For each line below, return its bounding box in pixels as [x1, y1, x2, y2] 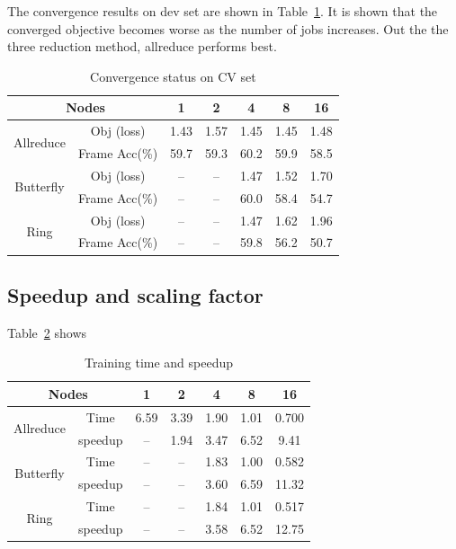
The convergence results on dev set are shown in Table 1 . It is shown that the [7, 2, 438, 20]
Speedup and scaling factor [7, 280, 264, 308]
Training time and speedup [84, 353, 234, 372]
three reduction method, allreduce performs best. [7, 37, 277, 56]
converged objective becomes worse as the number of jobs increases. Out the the [7, 19, 449, 38]
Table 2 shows [7, 323, 87, 341]
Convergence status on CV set [90, 66, 256, 85]
